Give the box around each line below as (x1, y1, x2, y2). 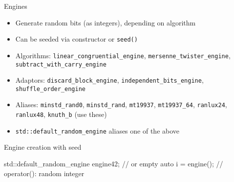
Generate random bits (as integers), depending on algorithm (15, 17, 196, 27)
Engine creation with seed (4, 142, 82, 152)
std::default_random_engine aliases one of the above (15, 125, 180, 136)
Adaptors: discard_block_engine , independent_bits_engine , (15, 75, 204, 85)
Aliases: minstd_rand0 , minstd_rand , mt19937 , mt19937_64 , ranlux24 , (15, 99, 227, 110)
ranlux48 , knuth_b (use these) (15, 109, 107, 119)
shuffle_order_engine (15, 85, 85, 92)
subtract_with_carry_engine (15, 61, 106, 68)
